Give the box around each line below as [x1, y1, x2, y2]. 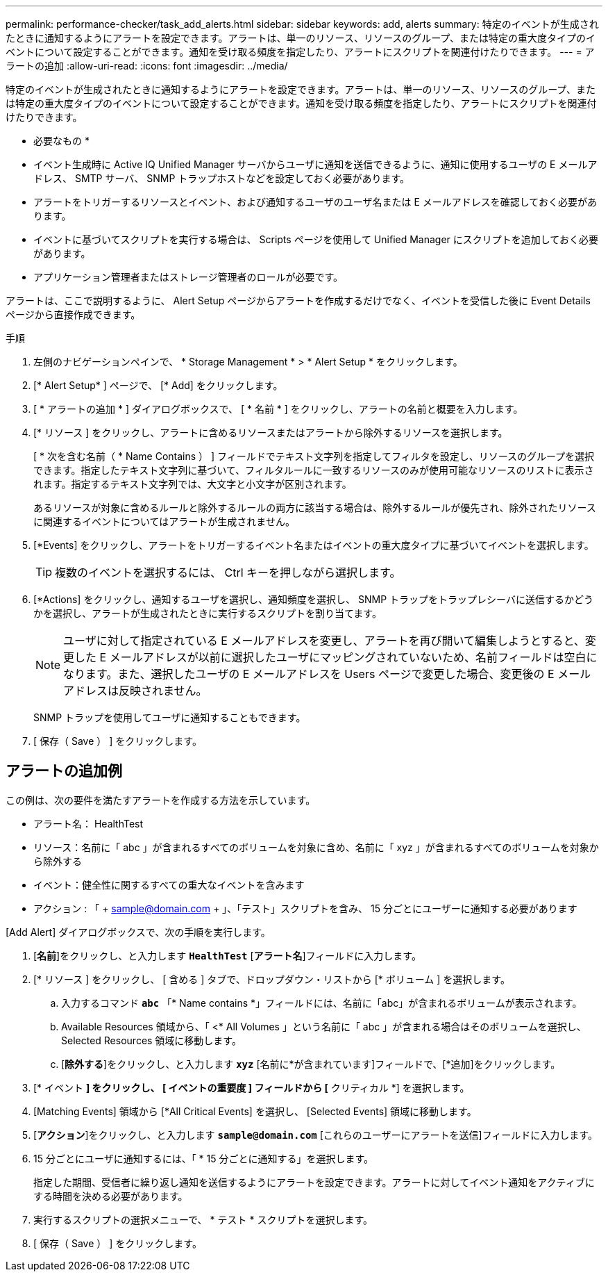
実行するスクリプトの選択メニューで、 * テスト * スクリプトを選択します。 [33, 1213, 373, 1226]
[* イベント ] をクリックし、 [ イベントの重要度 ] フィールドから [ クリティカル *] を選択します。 [33, 1081, 470, 1094]
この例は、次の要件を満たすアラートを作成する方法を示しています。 [6, 793, 316, 806]
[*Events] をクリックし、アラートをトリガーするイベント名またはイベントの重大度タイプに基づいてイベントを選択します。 [33, 539, 594, 551]
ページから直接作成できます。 [6, 308, 141, 320]
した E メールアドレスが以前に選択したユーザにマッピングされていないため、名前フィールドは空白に [74, 650, 598, 664]
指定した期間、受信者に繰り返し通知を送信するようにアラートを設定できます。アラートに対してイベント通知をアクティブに [33, 1176, 595, 1188]
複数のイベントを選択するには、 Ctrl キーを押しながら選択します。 [55, 566, 401, 579]
